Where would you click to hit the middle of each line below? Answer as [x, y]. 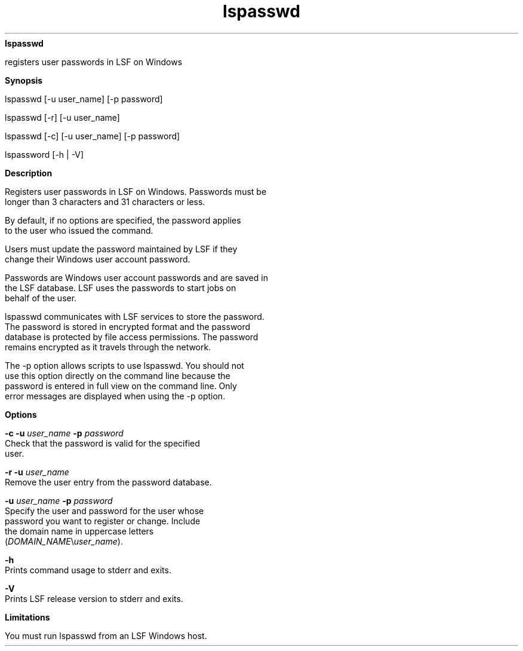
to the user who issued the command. [79, 230]
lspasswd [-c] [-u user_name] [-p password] [93, 136]
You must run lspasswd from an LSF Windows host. [106, 635]
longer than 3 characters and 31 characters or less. [105, 201]
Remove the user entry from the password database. [108, 482]
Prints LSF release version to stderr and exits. [94, 598]
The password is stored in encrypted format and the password [128, 326]
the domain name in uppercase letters [79, 531]
